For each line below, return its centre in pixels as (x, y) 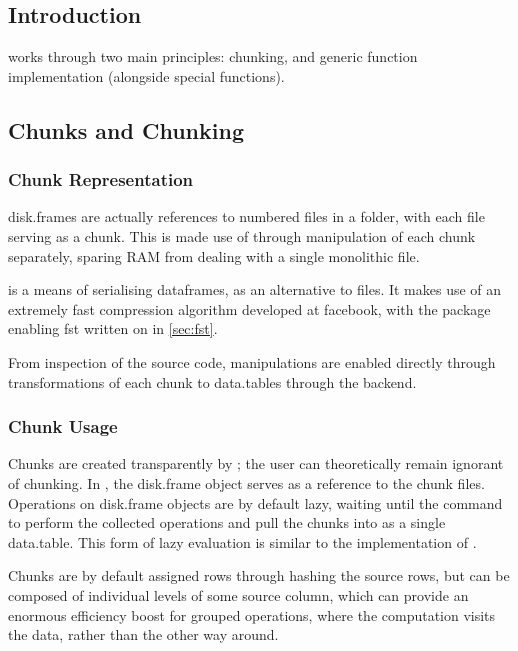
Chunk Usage (63, 426)
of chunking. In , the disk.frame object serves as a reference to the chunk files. (246, 482)
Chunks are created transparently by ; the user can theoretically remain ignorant (256, 463)
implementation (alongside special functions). (146, 75)
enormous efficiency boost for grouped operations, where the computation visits (252, 614)
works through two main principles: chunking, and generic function (213, 56)
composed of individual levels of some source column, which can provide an (238, 594)
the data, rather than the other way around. (143, 634)
